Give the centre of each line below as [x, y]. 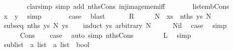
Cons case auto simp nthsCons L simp [105, 35]
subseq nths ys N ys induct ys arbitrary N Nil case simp [115, 25]
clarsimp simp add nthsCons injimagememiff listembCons [128, 6]
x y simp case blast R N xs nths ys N [107, 15]
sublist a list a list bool [46, 44]
